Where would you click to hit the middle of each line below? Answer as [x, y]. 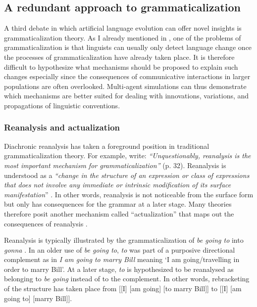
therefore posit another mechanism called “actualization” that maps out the [119, 213]
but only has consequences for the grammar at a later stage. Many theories [118, 204]
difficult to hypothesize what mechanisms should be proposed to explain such [121, 66]
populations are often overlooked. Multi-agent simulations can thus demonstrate [125, 86]
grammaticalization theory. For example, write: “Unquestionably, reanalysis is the [128, 155]
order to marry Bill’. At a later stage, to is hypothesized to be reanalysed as [119, 269]
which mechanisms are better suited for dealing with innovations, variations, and [127, 96]
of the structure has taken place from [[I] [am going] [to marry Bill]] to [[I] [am [123, 288]
